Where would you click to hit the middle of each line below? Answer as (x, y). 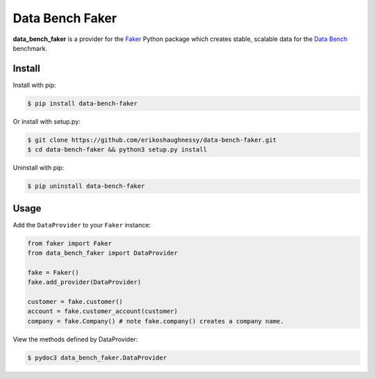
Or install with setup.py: (47, 121)
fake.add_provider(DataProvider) (84, 282)
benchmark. (30, 48)
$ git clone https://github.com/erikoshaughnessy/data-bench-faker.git (152, 140)
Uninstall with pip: (39, 168)
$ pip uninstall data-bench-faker (86, 186)
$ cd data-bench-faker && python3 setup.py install (117, 150)
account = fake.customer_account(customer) (103, 312)
